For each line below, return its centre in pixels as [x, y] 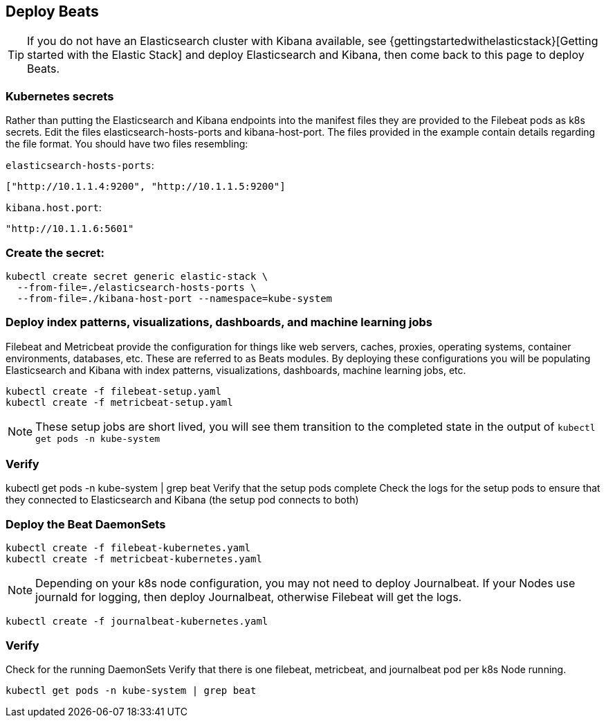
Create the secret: [55, 252]
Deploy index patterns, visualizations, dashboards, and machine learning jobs [219, 322]
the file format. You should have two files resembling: [127, 144]
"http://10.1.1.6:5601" [70, 229]
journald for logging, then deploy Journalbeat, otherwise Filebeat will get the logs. [249, 597]
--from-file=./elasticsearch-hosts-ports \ [137, 287]
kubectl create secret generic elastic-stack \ [137, 276]
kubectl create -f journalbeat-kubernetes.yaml [137, 622]
